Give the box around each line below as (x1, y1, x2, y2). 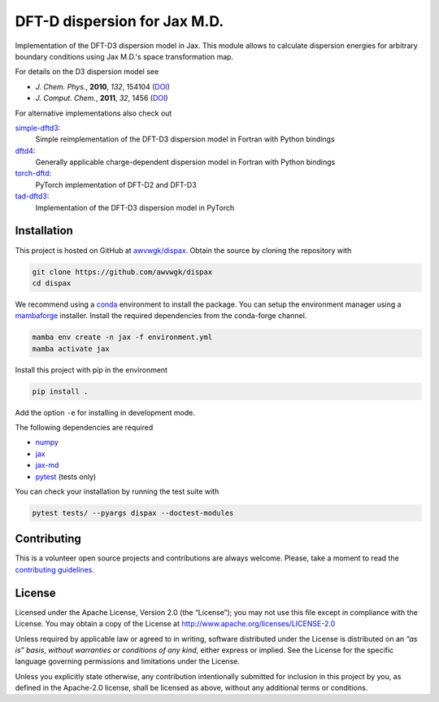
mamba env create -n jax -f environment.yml (32, 333, 213, 342)
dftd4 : (15, 146, 36, 155)
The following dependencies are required (15, 423, 154, 432)
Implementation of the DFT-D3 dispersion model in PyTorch (35, 203, 235, 212)
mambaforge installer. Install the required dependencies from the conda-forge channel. (15, 311, 307, 320)
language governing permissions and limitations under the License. (15, 656, 240, 666)
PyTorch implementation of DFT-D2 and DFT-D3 (35, 180, 197, 190)
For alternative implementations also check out (15, 108, 172, 118)
